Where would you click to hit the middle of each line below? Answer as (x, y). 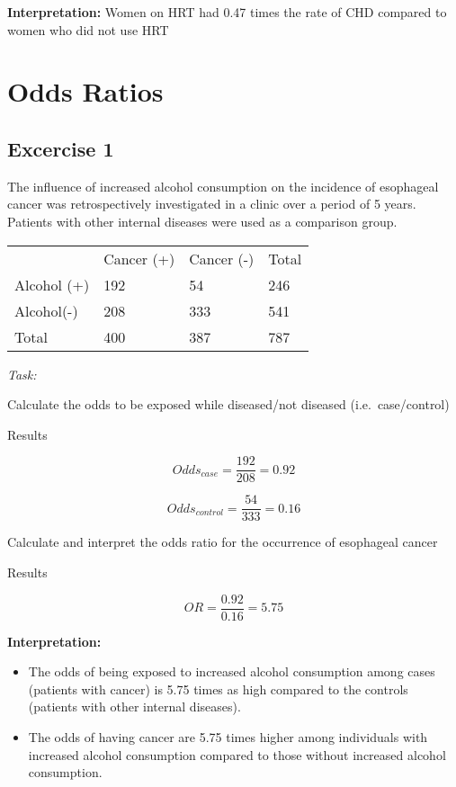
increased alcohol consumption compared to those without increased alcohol (237, 754)
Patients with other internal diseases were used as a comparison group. (202, 221)
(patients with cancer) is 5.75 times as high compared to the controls (218, 689)
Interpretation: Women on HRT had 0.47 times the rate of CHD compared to (227, 12)
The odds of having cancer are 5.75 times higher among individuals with (228, 737)
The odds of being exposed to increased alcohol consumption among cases (232, 671)
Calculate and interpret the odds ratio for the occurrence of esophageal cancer (223, 542)
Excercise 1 (61, 148)
